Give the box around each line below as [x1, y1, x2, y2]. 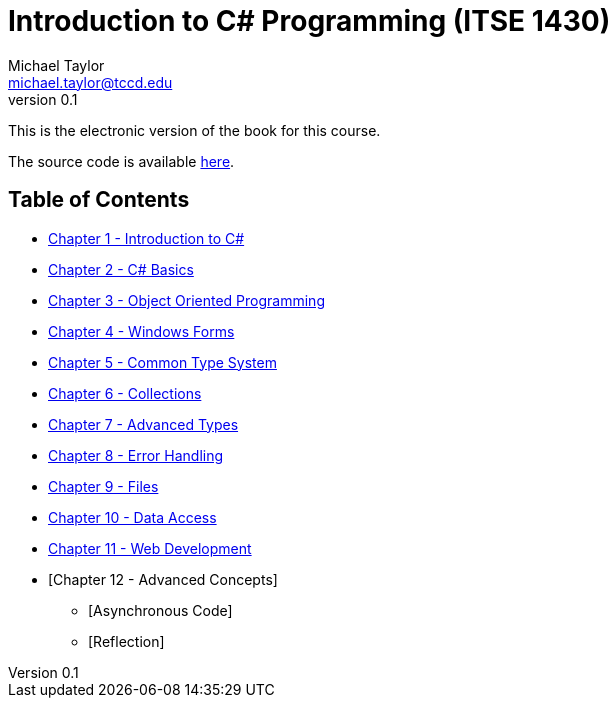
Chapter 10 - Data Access [48, 508, 217, 526]
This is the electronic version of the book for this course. [8, 121, 381, 139]
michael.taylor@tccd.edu [8, 73, 173, 91]
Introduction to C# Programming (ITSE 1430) [8, 4, 611, 38]
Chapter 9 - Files [48, 477, 159, 495]
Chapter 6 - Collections [48, 384, 202, 402]
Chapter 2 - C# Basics [48, 260, 194, 278]
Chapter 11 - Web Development [48, 539, 252, 557]
